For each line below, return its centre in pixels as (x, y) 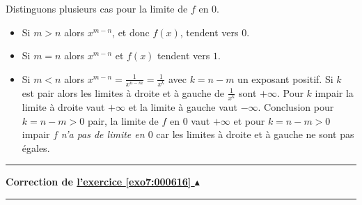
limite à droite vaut (63, 107)
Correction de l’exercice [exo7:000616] (99, 182)
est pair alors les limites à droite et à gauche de (123, 92)
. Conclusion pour (296, 107)
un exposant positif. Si (285, 78)
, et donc (131, 32)
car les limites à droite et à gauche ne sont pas (255, 134)
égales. (36, 147)
